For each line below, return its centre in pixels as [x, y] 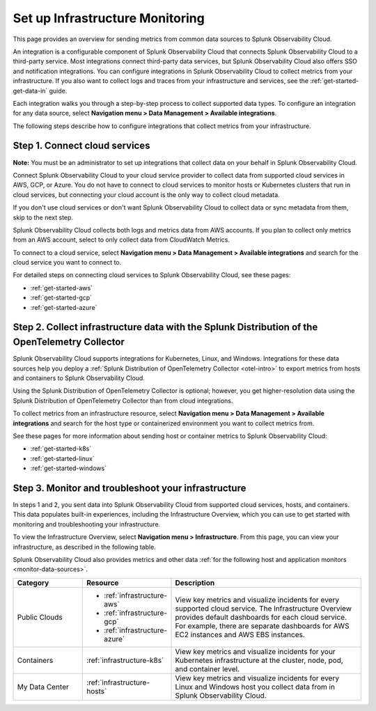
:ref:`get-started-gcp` [61, 298]
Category [33, 583]
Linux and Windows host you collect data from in [255, 687]
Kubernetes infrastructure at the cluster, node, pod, [259, 660]
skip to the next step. [43, 217]
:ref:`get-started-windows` [69, 468]
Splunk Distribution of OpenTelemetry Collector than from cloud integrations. [123, 400]
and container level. [207, 669]
